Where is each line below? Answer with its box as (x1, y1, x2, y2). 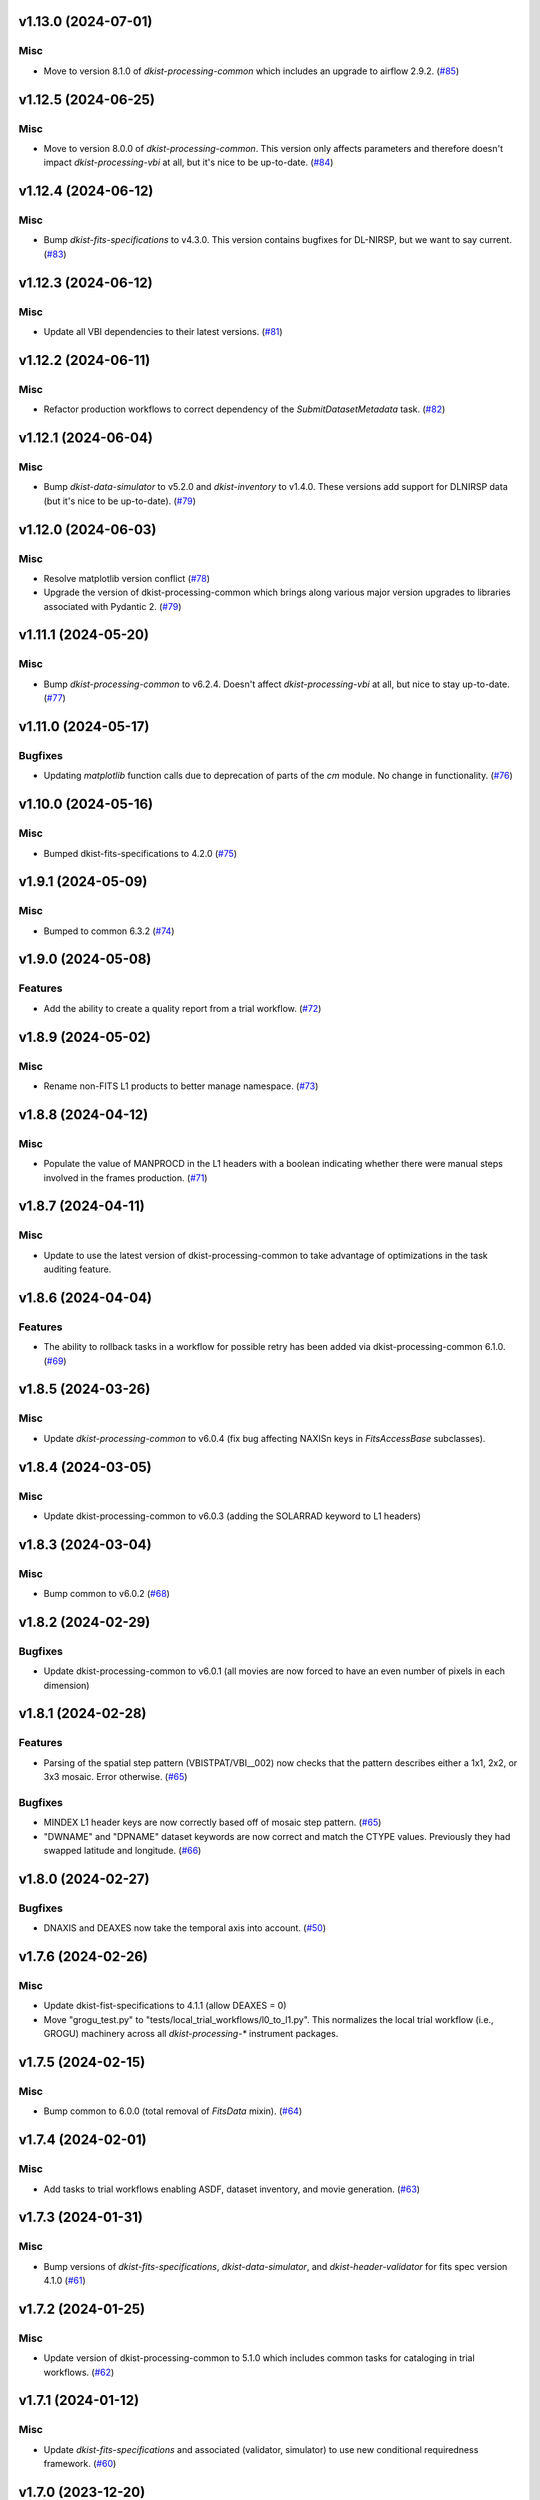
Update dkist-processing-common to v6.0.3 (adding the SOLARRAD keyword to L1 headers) (43, 1510, 422, 1522)
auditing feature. (43, 1263, 112, 1275)
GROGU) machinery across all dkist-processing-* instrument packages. (43, 2028, 339, 2040)
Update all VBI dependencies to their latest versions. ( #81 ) (43, 326, 284, 338)
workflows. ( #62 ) (43, 2366, 115, 2378)
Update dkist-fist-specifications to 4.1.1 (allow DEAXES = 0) (43, 2000, 287, 2012)
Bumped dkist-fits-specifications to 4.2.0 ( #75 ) (43, 847, 238, 859)
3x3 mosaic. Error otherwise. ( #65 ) (43, 1771, 188, 1783)
